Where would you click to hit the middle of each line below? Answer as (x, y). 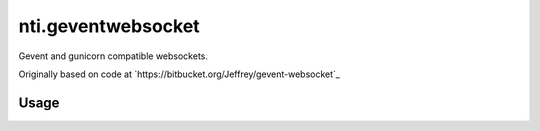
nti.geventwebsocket (109, 26)
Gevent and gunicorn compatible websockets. (113, 56)
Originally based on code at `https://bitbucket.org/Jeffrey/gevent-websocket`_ (179, 74)
